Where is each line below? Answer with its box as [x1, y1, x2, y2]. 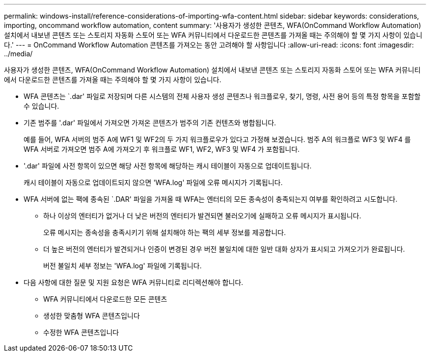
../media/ [4, 49, 33, 58]
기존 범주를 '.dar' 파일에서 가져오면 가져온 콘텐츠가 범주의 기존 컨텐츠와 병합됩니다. [24, 119, 276, 127]
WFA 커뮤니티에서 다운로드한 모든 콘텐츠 [43, 295, 167, 303]
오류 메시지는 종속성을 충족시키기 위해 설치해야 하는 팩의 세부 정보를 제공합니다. [43, 228, 286, 237]
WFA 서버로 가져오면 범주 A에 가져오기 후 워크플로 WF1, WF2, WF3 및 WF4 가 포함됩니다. [24, 145, 300, 153]
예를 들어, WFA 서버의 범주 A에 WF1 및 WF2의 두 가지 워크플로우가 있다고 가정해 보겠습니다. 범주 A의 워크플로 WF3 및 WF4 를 [24, 135, 411, 143]
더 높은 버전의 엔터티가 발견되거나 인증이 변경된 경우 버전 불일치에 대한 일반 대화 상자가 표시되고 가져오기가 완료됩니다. [43, 245, 405, 253]
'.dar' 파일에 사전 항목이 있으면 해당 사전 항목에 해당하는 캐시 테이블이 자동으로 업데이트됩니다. [24, 162, 312, 170]
